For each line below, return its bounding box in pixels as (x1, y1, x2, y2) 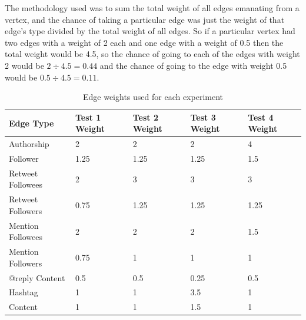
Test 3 (190, 111, 216, 123)
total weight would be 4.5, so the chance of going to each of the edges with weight (5, 48, 300, 60)
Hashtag (9, 286, 38, 298)
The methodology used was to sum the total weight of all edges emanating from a (5, 2, 300, 14)
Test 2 (132, 111, 158, 123)
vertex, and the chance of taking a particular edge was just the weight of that (5, 13, 285, 25)
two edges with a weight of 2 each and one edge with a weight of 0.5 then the (5, 36, 284, 48)
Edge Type (9, 116, 54, 129)
